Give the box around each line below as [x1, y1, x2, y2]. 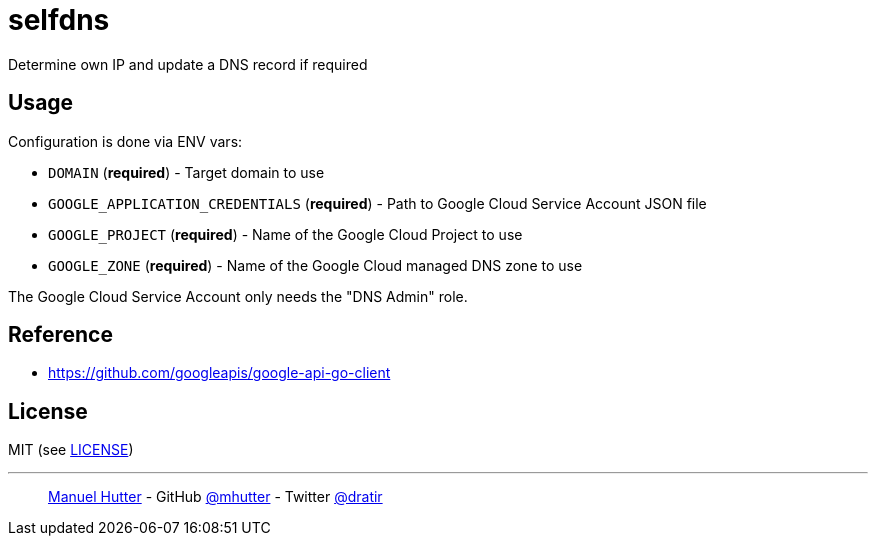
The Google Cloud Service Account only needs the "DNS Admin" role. [8, 287, 468, 305]
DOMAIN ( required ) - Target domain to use [48, 163, 325, 181]
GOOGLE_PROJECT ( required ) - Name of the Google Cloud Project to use [48, 225, 523, 243]
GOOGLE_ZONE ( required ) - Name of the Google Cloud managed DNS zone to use [48, 256, 583, 274]
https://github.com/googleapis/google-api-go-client [48, 364, 391, 382]
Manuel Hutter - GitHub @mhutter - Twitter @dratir [48, 488, 383, 506]
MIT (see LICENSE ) [8, 441, 134, 459]
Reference [8, 322, 113, 348]
